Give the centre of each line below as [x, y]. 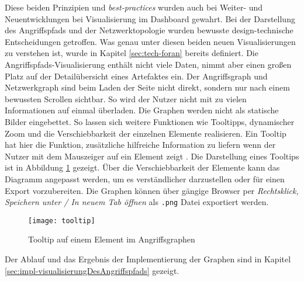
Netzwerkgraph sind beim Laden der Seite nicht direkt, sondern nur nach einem [147, 87]
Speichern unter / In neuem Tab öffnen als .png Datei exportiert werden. [137, 202]
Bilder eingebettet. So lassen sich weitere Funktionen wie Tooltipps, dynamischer [150, 121]
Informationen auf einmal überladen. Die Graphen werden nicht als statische [142, 110]
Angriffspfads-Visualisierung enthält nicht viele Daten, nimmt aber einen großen [148, 64]
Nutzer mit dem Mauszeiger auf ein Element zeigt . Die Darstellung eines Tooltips [152, 156]
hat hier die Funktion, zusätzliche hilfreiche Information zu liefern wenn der [140, 145]
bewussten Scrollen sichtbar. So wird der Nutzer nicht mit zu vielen [126, 98]
